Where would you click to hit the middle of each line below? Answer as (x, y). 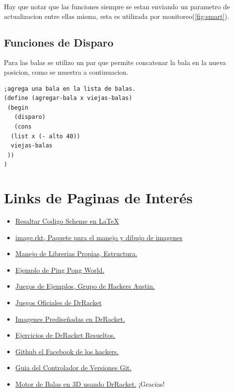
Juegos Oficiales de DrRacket (58, 302)
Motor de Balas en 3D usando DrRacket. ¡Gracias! (90, 384)
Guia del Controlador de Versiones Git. (73, 367)
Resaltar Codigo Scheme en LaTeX (67, 221)
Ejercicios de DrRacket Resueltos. (65, 335)
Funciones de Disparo (59, 42)
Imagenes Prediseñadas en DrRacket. (70, 318)
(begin (18, 107)
